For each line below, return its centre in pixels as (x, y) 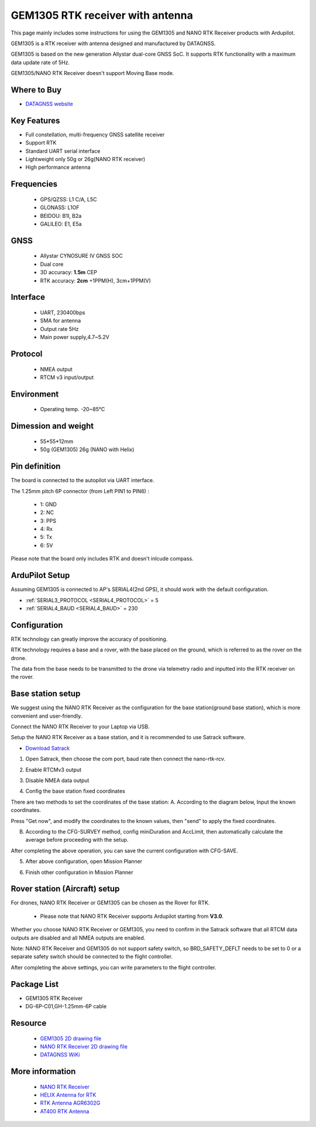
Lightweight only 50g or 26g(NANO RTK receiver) (85, 159)
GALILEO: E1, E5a (61, 224)
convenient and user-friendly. (47, 716)
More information (43, 1072)
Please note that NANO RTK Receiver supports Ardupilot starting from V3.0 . (132, 916)
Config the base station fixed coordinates (75, 791)
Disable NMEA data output (57, 781)
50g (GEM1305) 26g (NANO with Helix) (87, 450)
